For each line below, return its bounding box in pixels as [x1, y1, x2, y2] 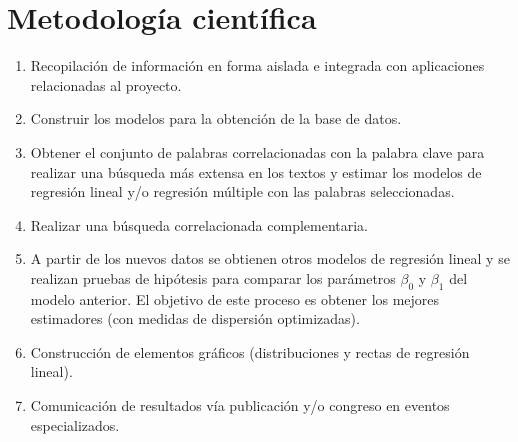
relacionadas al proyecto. [30, 74, 182, 95]
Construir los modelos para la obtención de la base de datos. [30, 108, 402, 129]
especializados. [30, 414, 120, 435]
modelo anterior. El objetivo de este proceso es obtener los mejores [30, 288, 440, 309]
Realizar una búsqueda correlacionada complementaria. [30, 214, 369, 235]
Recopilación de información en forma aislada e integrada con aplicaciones [30, 55, 485, 76]
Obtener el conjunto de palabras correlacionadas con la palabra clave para [30, 141, 485, 162]
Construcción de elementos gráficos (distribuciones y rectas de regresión [30, 341, 470, 362]
